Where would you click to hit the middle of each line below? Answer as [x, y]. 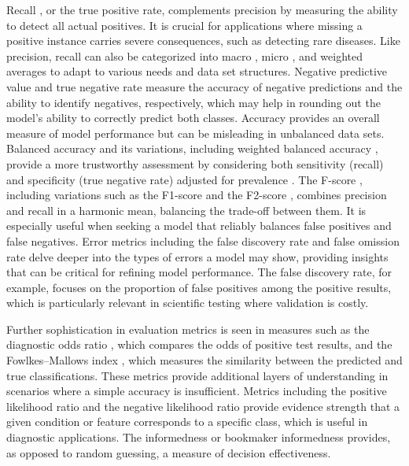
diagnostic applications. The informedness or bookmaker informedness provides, [199, 437]
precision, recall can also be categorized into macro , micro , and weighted [184, 55]
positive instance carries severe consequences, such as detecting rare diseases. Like [203, 41]
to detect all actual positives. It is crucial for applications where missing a [184, 25]
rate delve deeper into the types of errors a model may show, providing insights [197, 256]
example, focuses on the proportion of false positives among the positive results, [199, 287]
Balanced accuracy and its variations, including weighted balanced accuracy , [192, 148]
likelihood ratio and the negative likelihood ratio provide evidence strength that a [203, 406]
